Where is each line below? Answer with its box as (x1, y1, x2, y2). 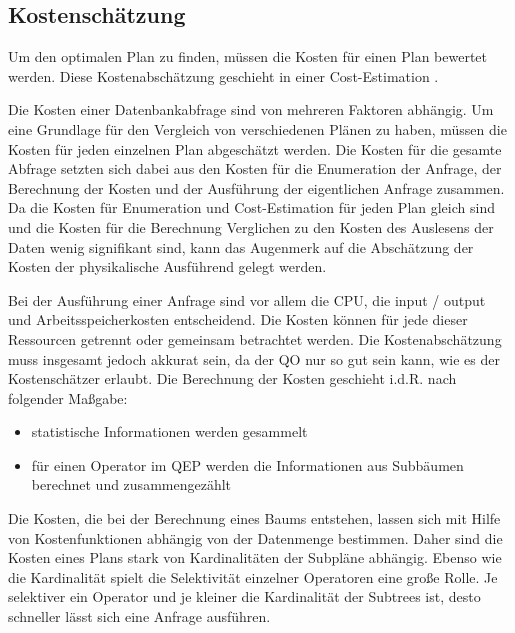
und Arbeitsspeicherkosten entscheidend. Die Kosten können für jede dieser (8, 309, 468, 330)
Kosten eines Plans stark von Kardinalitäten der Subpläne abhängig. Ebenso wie (8, 547, 502, 568)
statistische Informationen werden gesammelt (31, 421, 308, 442)
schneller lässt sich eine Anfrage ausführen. (8, 606, 271, 627)
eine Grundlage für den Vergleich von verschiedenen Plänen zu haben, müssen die (8, 118, 507, 139)
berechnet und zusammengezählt (31, 474, 232, 495)
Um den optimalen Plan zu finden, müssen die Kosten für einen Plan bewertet (8, 46, 488, 67)
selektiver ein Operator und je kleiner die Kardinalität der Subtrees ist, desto (8, 586, 481, 607)
